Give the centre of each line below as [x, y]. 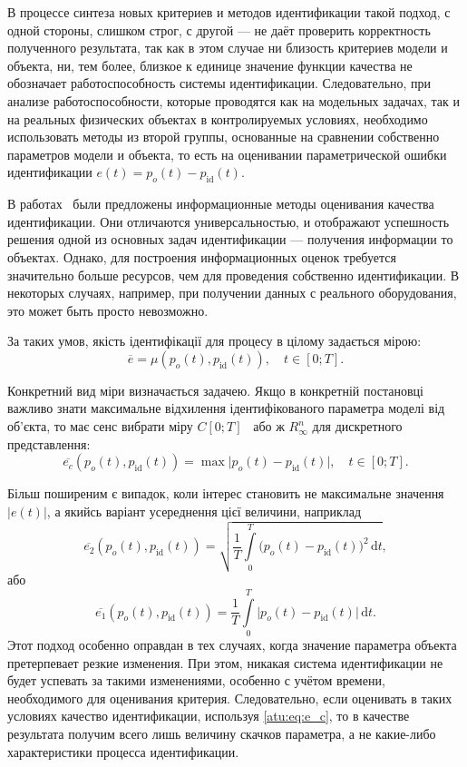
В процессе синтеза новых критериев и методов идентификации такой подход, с [229, 12]
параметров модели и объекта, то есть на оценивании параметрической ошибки [227, 154]
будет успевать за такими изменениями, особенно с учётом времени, [196, 680]
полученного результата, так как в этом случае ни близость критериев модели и [228, 48]
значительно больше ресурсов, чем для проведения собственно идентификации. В [233, 275]
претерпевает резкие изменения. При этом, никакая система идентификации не [225, 662]
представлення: [49, 443]
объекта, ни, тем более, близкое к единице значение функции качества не [210, 65]
